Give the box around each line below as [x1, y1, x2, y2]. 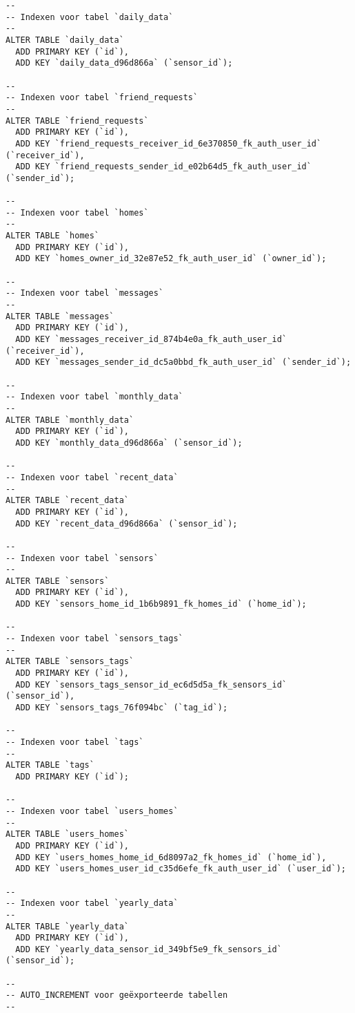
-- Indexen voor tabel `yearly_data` [6, 898, 179, 909]
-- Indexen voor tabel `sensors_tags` [6, 634, 183, 644]
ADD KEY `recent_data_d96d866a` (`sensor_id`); [15, 518, 238, 529]
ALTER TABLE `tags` [6, 760, 94, 770]
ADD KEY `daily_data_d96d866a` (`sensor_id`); [15, 58, 233, 68]
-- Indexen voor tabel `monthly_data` [6, 392, 183, 402]
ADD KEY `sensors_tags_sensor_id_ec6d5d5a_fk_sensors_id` [15, 679, 287, 690]
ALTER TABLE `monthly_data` [6, 415, 134, 425]
